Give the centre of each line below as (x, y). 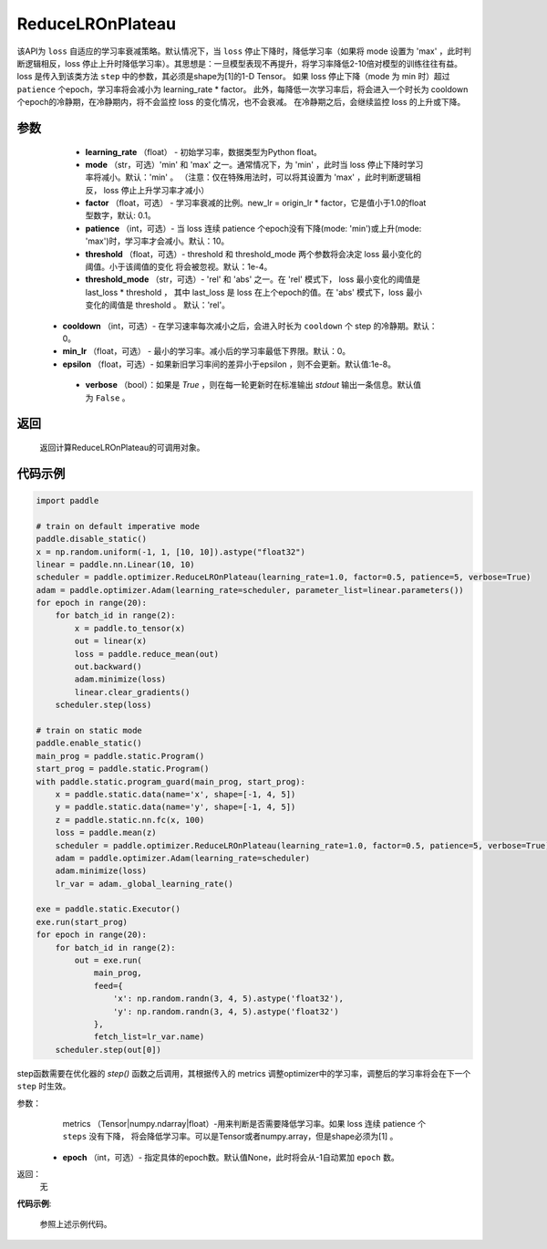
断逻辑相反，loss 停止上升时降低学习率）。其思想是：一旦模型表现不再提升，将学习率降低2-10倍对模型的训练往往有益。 (240, 63)
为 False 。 (108, 398)
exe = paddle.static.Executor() (108, 909)
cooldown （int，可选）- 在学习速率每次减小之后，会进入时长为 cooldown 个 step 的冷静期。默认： (250, 326)
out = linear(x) (111, 641)
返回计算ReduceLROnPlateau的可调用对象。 (122, 447)
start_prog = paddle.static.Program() (123, 769)
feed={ (108, 986)
